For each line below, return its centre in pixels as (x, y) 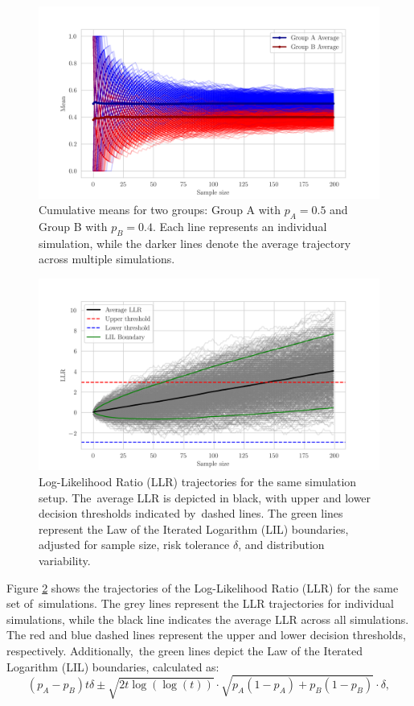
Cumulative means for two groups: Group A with (160, 210)
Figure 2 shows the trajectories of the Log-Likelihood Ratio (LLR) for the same (203, 587)
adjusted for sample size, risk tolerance (134, 545)
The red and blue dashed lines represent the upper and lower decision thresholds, (206, 635)
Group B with (73, 226)
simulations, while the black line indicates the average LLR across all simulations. (208, 619)
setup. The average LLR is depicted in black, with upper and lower (205, 497)
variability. (65, 560)
